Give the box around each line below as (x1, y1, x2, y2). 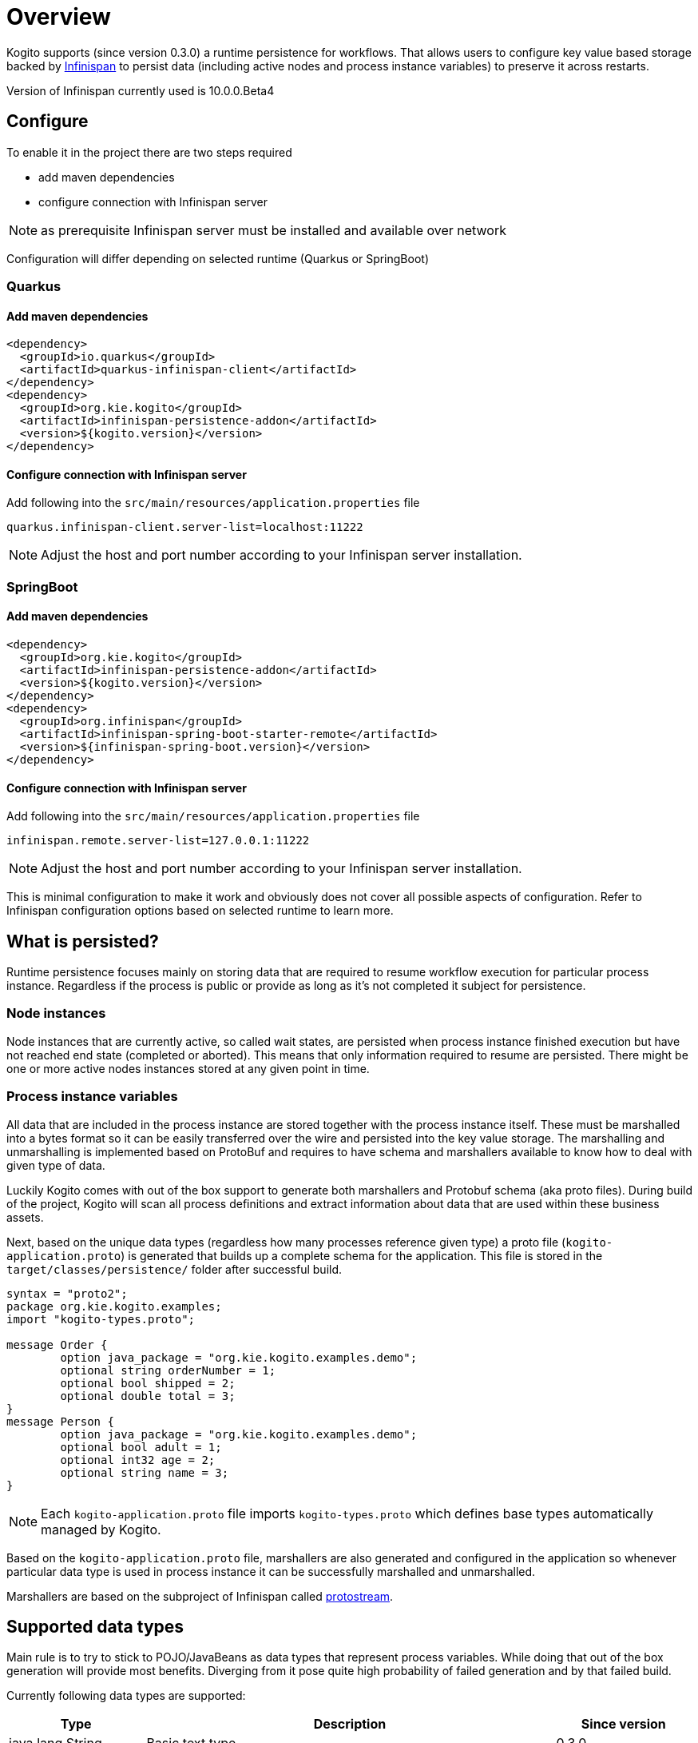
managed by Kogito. (41, 1521, 161, 1538)
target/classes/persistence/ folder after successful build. (6, 1262, 343, 1276)
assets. (6, 1210, 44, 1224)
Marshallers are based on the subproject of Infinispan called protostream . (6, 1589, 394, 1603)
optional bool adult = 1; (60, 1440, 222, 1454)
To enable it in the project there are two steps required (6, 145, 292, 159)
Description (313, 1716, 387, 1733)
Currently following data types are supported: (6, 1689, 246, 1703)
